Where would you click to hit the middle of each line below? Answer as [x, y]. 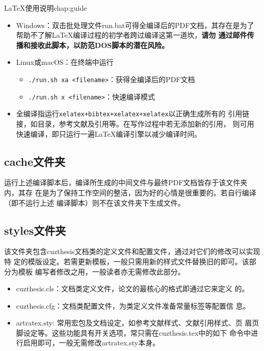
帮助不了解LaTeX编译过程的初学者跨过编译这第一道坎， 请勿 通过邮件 [131, 35]
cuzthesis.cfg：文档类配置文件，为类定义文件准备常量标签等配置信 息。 [133, 305]
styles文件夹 [35, 230]
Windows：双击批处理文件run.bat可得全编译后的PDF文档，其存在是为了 [135, 25]
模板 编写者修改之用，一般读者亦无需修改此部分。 [101, 271]
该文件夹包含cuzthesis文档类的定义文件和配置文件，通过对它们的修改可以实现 [132, 251]
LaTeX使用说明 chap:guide [46, 8]
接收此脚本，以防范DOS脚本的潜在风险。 [100, 45]
